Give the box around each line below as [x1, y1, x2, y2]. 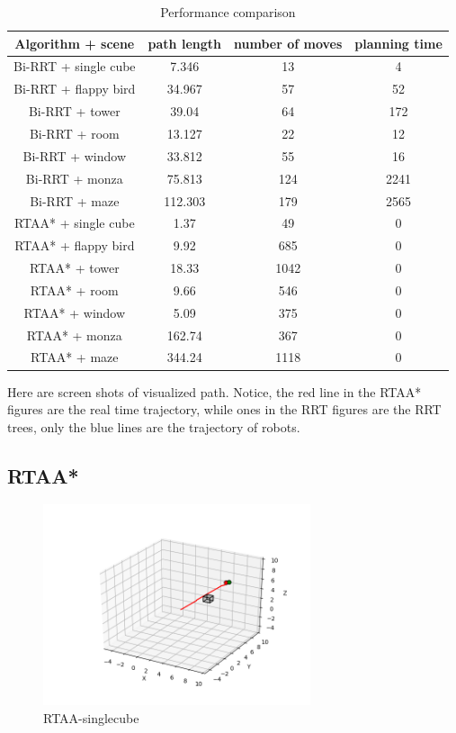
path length [148, 33, 221, 52]
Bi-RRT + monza [25, 168, 123, 187]
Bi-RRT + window [22, 146, 127, 165]
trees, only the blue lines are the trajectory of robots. [7, 417, 300, 436]
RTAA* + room [30, 280, 119, 299]
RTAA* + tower [29, 258, 120, 277]
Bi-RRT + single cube [13, 57, 136, 76]
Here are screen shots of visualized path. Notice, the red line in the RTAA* [7, 382, 422, 401]
